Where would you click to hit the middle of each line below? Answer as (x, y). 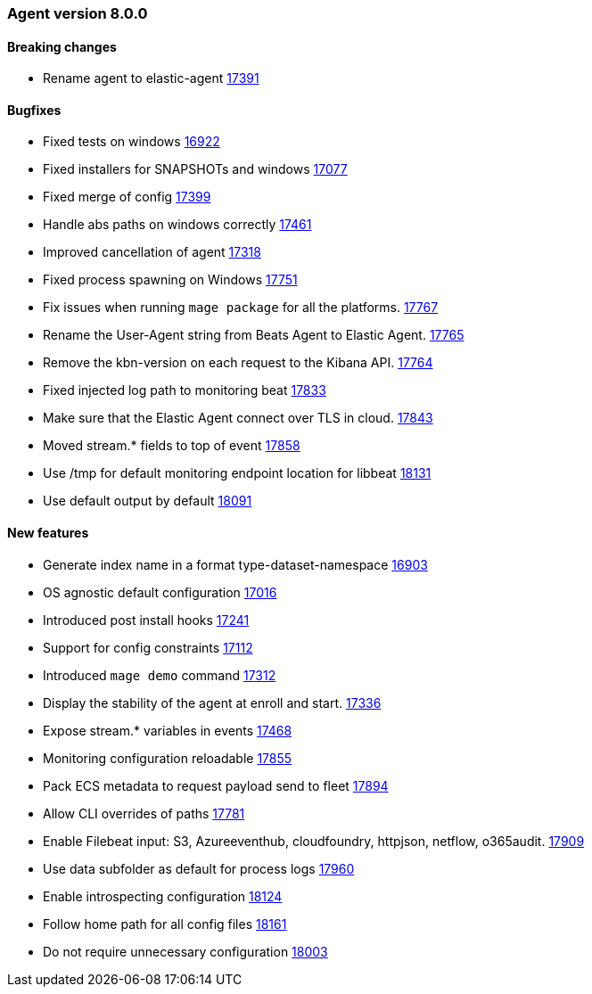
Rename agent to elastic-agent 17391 (151, 78)
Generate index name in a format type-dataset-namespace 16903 (235, 564)
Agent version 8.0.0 (78, 13)
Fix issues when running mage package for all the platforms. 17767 (241, 308)
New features (48, 533)
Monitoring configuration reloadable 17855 (168, 758)
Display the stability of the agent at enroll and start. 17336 (212, 702)
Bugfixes (34, 110)
